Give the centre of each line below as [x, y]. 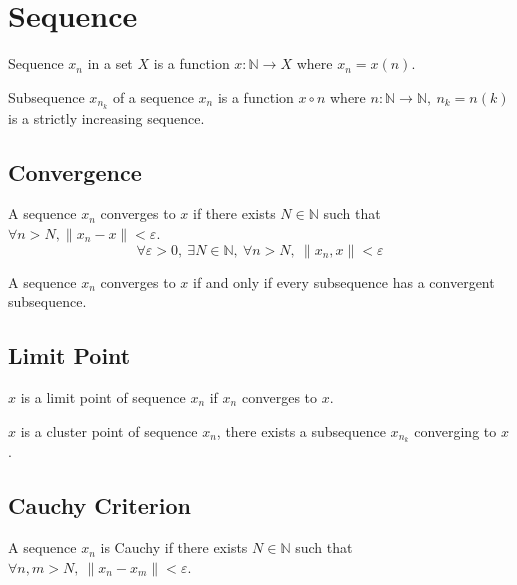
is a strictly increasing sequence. [106, 117]
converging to [455, 430]
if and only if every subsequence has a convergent [344, 281]
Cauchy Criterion [99, 505]
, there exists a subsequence [301, 430]
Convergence [75, 171]
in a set [110, 63]
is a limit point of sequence [103, 396]
